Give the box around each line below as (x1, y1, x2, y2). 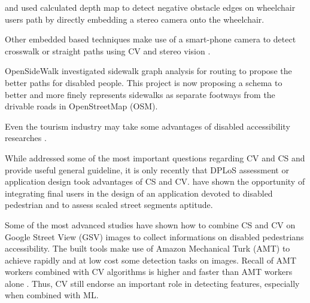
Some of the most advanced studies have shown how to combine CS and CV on (5, 218, 296, 231)
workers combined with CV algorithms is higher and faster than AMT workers (5, 265, 293, 278)
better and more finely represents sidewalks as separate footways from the (5, 88, 275, 100)
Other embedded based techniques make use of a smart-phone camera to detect (5, 33, 296, 45)
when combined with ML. (5, 289, 99, 301)
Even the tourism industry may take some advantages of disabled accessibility (5, 120, 290, 132)
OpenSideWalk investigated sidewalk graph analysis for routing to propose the (5, 65, 292, 77)
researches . (5, 131, 47, 144)
